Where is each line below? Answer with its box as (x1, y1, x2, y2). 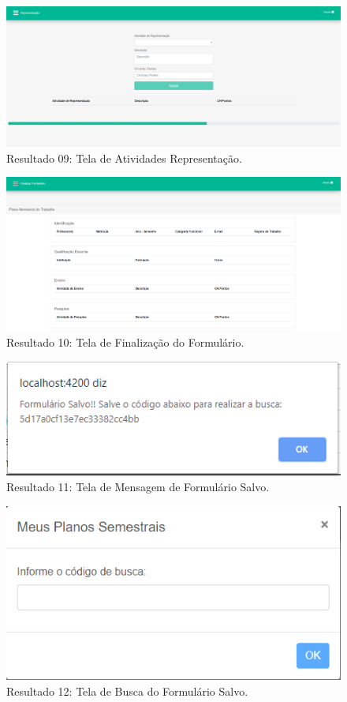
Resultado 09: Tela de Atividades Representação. (6, 149, 242, 166)
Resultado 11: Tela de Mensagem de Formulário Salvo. (6, 479, 270, 495)
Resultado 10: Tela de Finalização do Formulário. (6, 334, 244, 351)
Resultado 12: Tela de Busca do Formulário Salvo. (6, 682, 248, 699)
